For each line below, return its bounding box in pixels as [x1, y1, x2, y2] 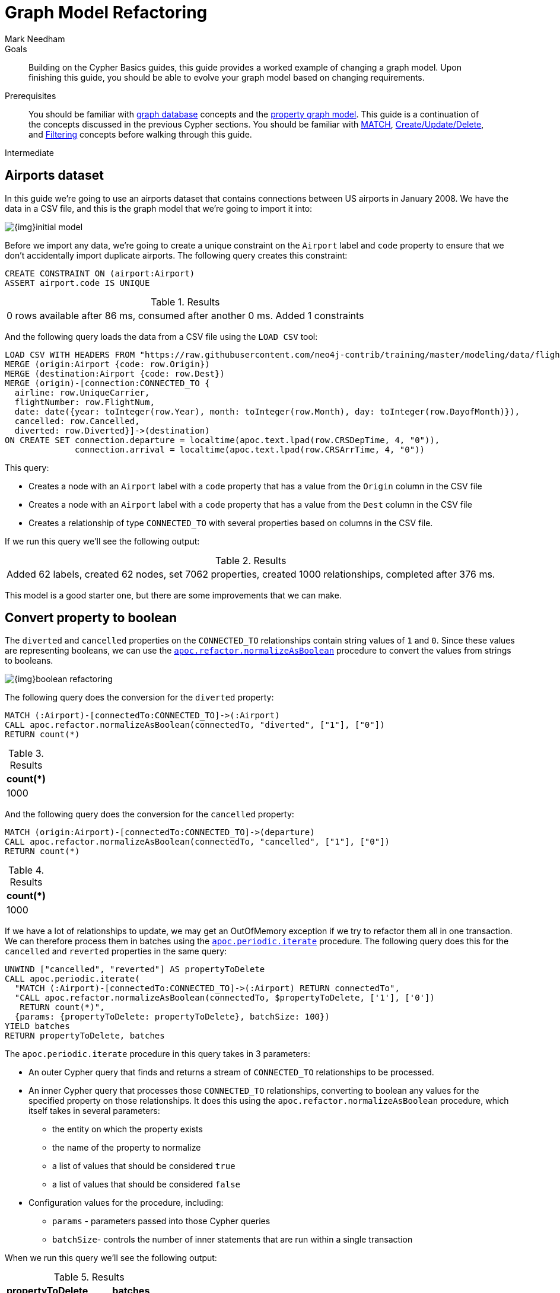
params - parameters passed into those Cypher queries [52, 1216, 271, 1227]
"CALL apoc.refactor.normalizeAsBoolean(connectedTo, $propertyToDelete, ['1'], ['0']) [14, 993, 435, 1003]
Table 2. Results [215, 554, 287, 566]
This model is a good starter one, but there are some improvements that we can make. [5, 590, 342, 600]
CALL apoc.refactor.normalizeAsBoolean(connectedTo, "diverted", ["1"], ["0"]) [5, 720, 385, 730]
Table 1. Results [151, 295, 220, 308]
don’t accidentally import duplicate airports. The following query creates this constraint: [5, 250, 348, 260]
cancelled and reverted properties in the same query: [5, 946, 227, 957]
